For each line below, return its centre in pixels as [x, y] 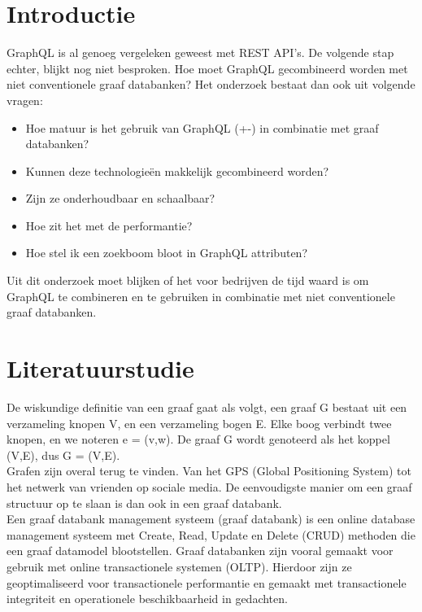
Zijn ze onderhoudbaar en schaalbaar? [120, 198]
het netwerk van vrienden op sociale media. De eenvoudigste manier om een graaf [209, 486]
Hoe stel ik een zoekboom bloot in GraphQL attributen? [166, 253]
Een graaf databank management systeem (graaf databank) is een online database [211, 519]
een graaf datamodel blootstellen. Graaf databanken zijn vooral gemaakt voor [200, 551]
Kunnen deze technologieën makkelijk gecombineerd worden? [177, 170]
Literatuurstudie [100, 368]
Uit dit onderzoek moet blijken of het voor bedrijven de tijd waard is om [188, 280]
